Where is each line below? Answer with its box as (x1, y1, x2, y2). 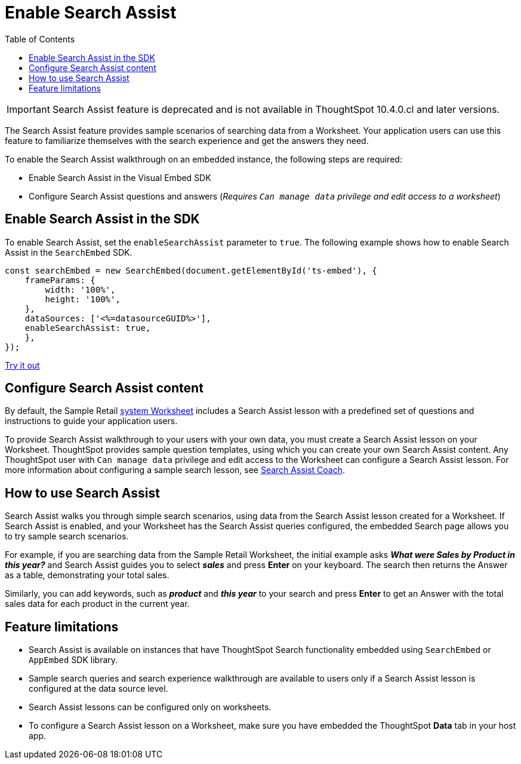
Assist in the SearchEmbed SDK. (5, 247, 132, 257)
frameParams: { (24, 275, 95, 285)
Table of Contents (5, 33, 75, 44)
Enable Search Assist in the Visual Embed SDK (29, 172, 211, 183)
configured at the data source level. (29, 683, 168, 694)
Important (7, 103, 50, 115)
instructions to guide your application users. (5, 416, 178, 427)
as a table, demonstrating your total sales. (5, 570, 169, 581)
